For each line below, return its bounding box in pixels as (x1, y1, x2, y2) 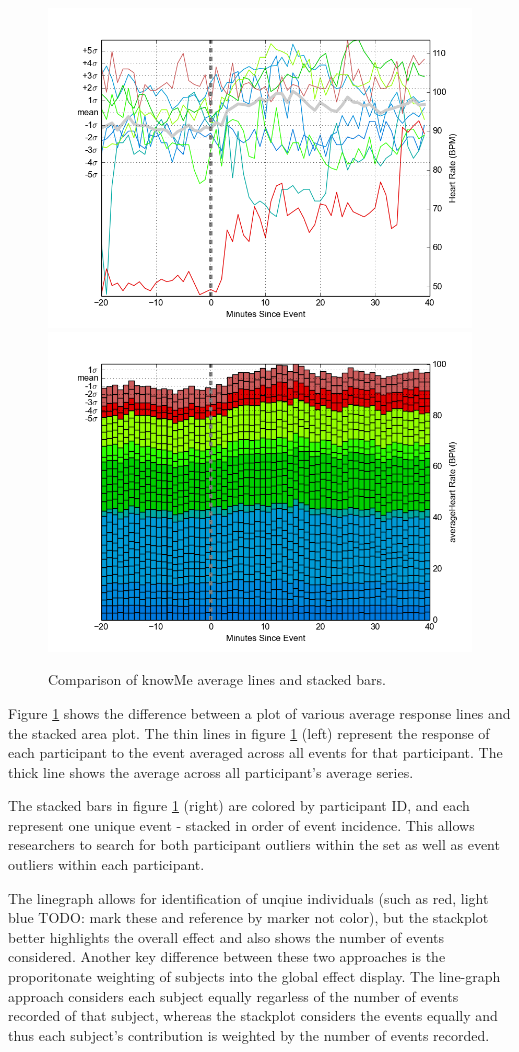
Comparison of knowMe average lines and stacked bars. (48, 669, 386, 690)
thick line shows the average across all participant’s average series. (8, 761, 414, 782)
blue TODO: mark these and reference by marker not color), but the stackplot (8, 907, 489, 928)
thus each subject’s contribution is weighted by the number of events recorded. (8, 1024, 490, 1045)
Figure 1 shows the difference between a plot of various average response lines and (8, 702, 511, 723)
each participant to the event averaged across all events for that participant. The (8, 742, 503, 763)
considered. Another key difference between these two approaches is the (8, 946, 446, 967)
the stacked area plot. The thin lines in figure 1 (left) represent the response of (8, 722, 490, 743)
